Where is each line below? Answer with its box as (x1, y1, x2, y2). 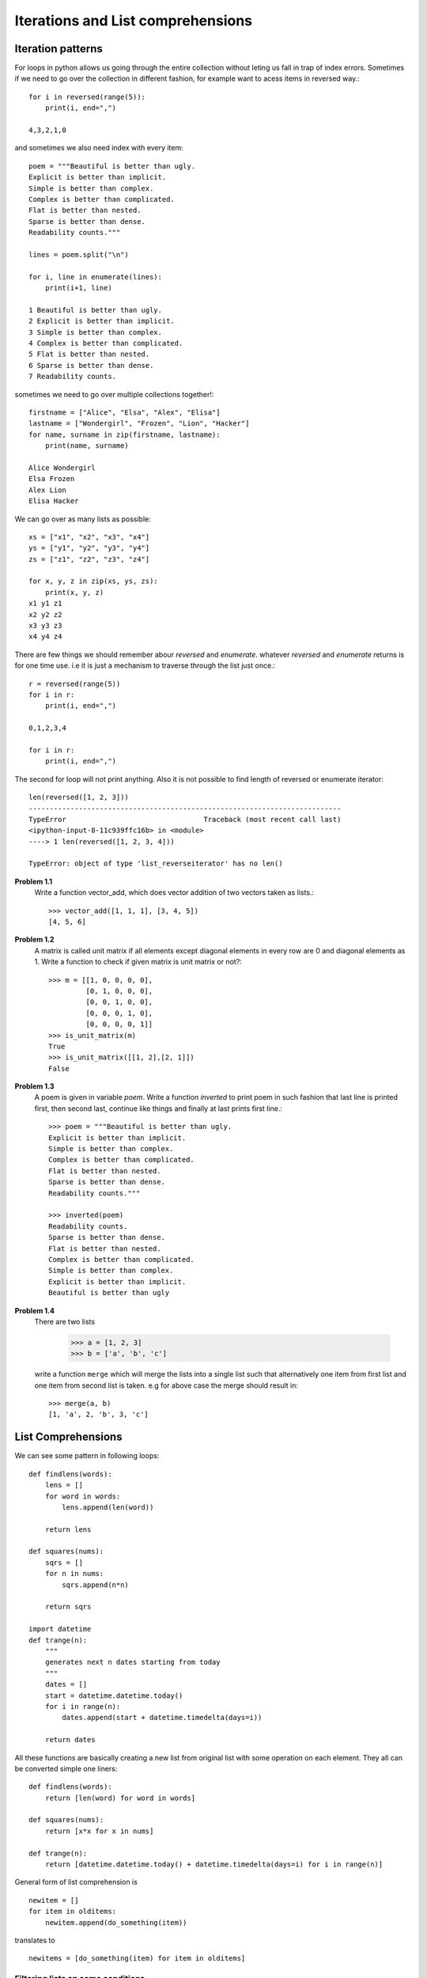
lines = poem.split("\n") (28, 250, 130, 259)
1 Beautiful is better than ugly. (28, 305, 162, 314)
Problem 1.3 (14, 1082, 55, 1091)
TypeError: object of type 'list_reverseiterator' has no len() (28, 859, 284, 868)
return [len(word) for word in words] (44, 1793, 196, 1802)
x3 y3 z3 (28, 621, 62, 631)
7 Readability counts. (28, 372, 117, 381)
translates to (14, 1935, 55, 1945)
